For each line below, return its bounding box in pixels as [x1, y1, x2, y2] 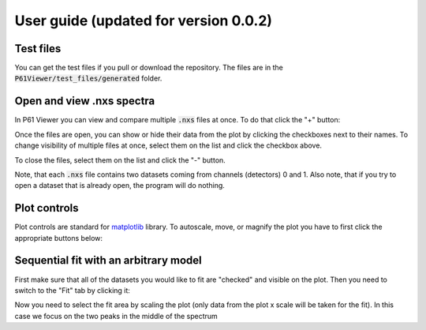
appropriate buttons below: [14, 233, 103, 242]
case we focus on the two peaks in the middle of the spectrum [14, 311, 219, 321]
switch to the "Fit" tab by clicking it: [14, 285, 130, 295]
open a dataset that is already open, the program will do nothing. [14, 181, 225, 190]
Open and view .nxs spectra [14, 95, 155, 108]
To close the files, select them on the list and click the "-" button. [14, 155, 226, 165]
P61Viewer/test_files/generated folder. [14, 73, 163, 83]
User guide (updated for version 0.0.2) [14, 12, 272, 29]
